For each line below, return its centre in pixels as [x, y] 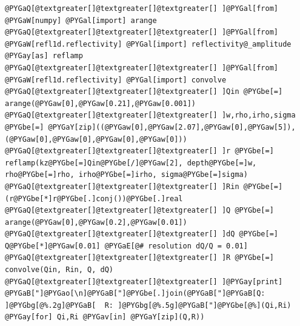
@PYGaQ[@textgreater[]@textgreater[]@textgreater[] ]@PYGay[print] [144, 281]
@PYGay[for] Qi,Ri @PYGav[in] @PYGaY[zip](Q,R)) [105, 317]
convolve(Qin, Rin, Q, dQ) [59, 270]
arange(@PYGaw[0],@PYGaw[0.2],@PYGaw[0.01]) [96, 222]
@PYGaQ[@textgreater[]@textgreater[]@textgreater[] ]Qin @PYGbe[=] [144, 92]
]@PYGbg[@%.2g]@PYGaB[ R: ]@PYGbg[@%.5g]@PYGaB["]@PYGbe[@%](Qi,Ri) [148, 305]
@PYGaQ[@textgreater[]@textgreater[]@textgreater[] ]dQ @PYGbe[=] [142, 234]
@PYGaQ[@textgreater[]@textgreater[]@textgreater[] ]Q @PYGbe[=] [139, 211]
